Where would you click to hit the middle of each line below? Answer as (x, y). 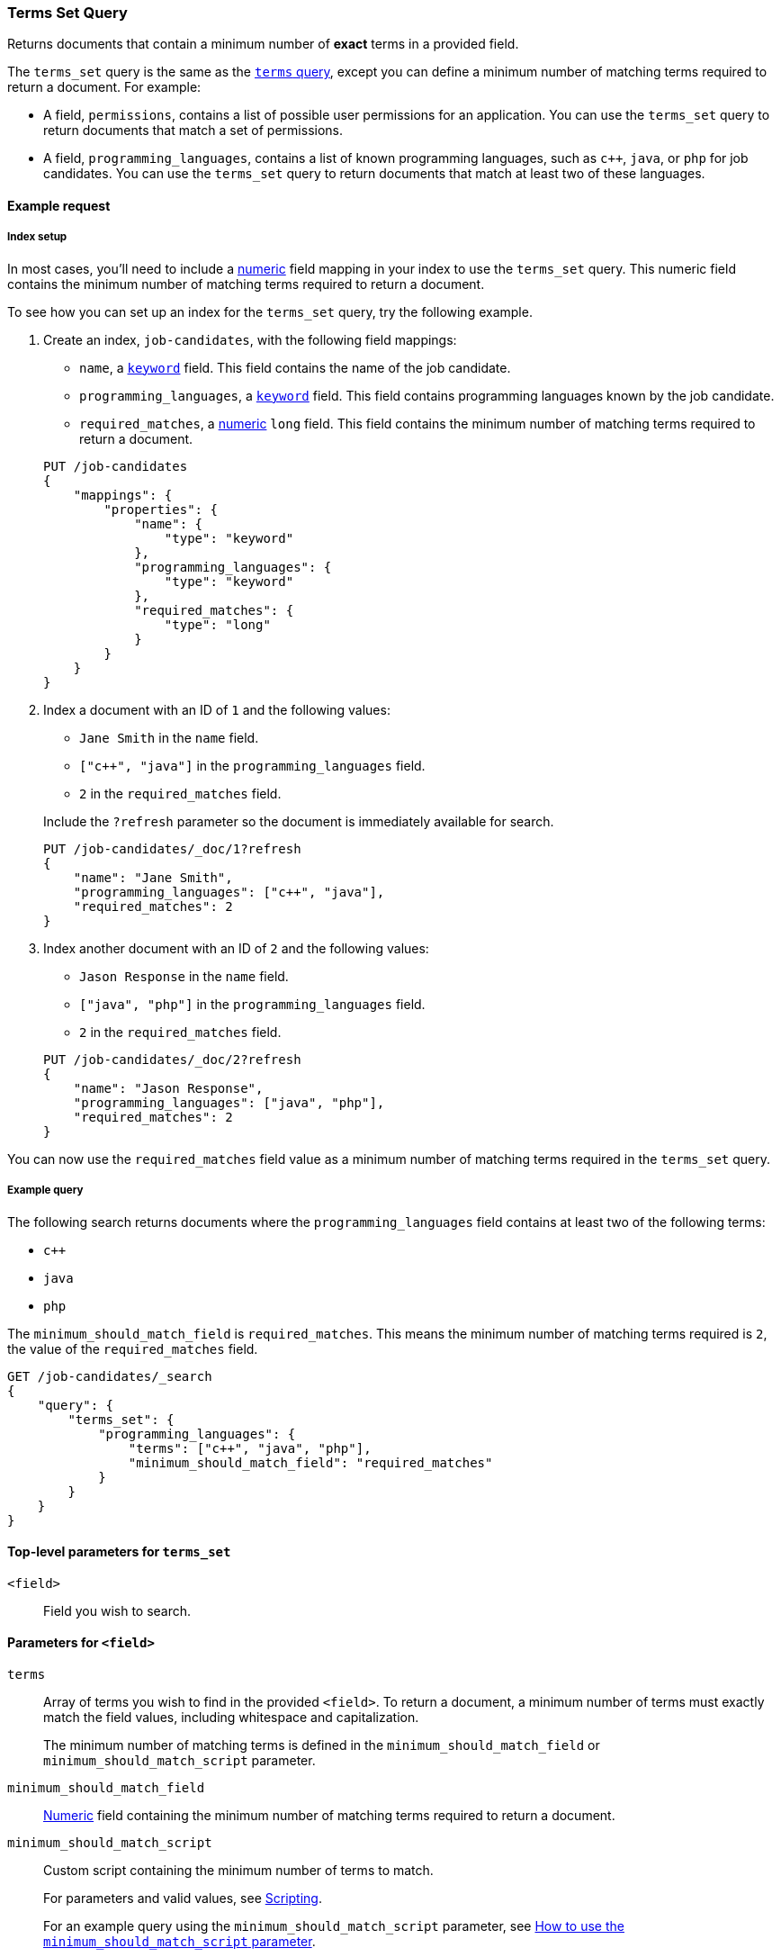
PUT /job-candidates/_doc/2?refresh (172, 1059)
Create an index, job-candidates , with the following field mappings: (250, 339)
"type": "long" (217, 624)
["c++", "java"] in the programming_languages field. (252, 765)
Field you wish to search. (117, 1610)
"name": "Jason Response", (168, 1088)
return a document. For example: (104, 87)
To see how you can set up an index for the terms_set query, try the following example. (270, 311)
